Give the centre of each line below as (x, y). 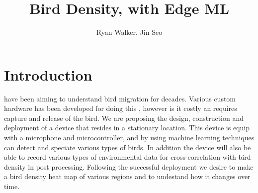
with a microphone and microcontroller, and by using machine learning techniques (129, 138)
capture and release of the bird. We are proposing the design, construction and (124, 118)
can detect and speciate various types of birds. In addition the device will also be (128, 147)
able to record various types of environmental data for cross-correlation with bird (128, 157)
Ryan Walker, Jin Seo (129, 32)
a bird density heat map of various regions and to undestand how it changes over (127, 176)
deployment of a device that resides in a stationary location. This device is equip (127, 128)
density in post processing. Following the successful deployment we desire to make (129, 166)
